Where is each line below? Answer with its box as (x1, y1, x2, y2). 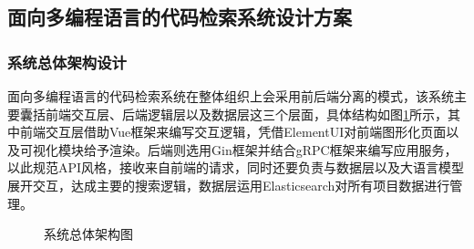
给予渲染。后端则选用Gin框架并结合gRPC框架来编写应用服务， (83, 140, 458, 159)
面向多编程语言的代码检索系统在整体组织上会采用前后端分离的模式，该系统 (7, 87, 454, 105)
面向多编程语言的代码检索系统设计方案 (7, 3, 352, 31)
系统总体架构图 (44, 224, 133, 244)
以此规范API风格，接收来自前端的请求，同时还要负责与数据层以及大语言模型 (7, 158, 465, 177)
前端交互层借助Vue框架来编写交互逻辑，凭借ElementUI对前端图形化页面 (19, 122, 447, 141)
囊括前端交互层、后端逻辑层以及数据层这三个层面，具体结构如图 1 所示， (19, 104, 448, 123)
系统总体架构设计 (7, 50, 127, 73)
